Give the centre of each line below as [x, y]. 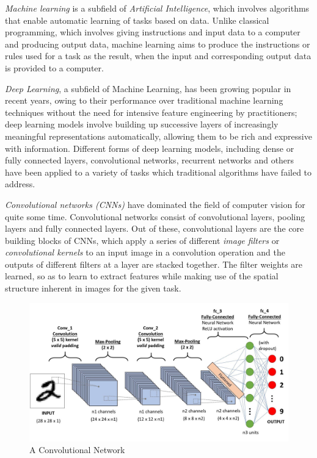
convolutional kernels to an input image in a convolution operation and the [145, 252]
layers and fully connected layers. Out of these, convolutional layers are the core [155, 228]
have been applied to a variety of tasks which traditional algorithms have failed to [158, 172]
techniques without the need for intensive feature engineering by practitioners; [151, 112]
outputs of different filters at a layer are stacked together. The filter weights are [154, 264]
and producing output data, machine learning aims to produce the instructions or [158, 44]
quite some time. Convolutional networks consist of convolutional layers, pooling [155, 216]
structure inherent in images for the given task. [93, 288]
